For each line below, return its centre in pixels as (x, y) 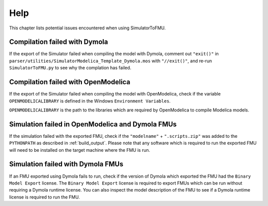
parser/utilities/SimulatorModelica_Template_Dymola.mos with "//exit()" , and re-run (111, 61)
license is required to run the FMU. (44, 197)
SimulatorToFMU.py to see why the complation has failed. (70, 68)
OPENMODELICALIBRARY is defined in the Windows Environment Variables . (90, 101)
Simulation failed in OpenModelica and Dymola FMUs (93, 124)
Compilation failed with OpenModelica (70, 82)
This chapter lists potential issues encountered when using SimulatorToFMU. (87, 28)
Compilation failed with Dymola (59, 42)
